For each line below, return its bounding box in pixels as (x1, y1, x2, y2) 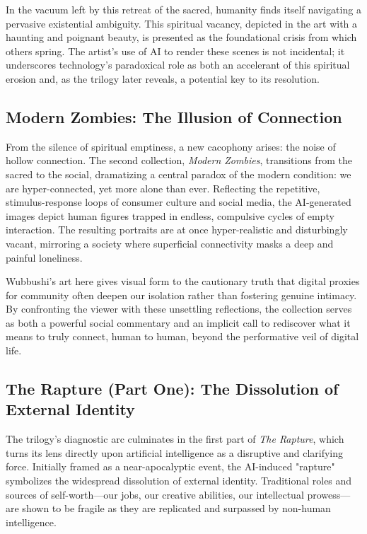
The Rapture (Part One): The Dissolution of (6, 378, 339, 400)
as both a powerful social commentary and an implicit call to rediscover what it (6, 315, 351, 330)
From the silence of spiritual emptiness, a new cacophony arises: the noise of (6, 139, 336, 153)
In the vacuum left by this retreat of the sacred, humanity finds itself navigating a (6, 2, 361, 16)
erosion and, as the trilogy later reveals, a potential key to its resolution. (6, 71, 320, 86)
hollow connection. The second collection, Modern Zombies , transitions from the (6, 153, 352, 168)
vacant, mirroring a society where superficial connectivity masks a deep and (6, 236, 334, 250)
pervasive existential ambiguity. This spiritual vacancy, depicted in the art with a (6, 16, 358, 30)
